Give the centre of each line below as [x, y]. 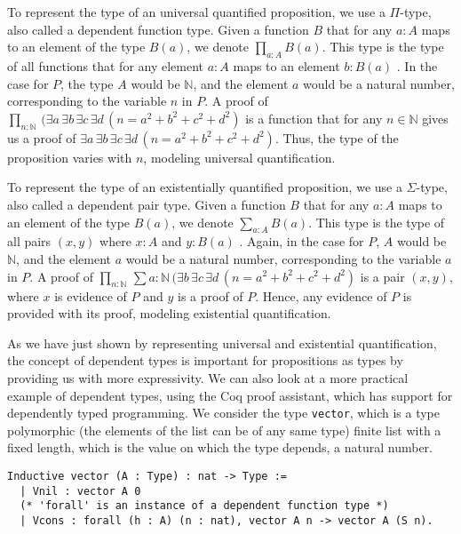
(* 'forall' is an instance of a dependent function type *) [204, 506]
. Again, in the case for [302, 241]
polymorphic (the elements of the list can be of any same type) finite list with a [224, 430]
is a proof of [211, 295]
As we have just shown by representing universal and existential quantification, [222, 343]
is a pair [382, 276]
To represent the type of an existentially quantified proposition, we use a [205, 187]
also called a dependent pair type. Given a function [147, 204]
